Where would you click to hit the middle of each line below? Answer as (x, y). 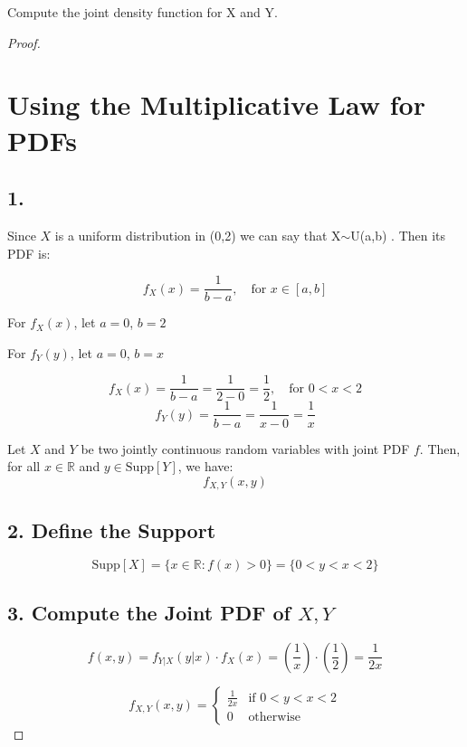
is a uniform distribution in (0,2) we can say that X (198, 235)
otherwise (275, 717)
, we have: (205, 466)
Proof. (24, 42)
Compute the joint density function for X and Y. (143, 12)
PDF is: (29, 253)
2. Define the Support (112, 530)
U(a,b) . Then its (398, 235)
